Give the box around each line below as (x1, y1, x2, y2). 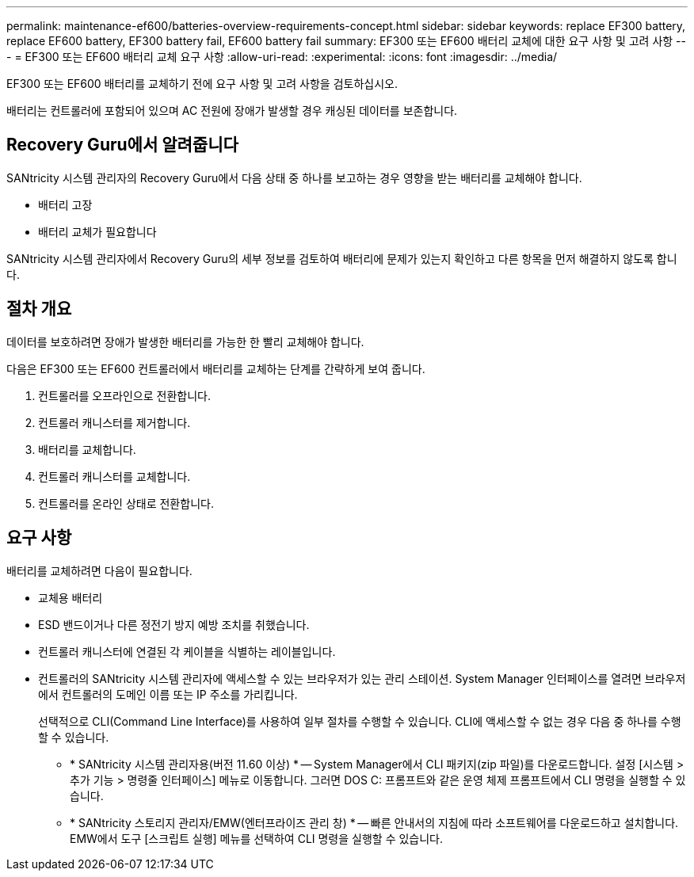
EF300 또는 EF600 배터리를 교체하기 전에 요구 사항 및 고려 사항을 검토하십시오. (6, 77, 398, 90)
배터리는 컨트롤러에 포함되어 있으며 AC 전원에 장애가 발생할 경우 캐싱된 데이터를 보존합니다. (6, 104, 458, 117)
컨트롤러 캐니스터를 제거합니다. (38, 415, 191, 429)
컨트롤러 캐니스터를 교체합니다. (38, 469, 191, 483)
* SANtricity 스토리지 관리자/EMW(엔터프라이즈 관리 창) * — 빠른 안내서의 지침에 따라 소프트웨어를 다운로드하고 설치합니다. (70, 815, 679, 829)
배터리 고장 (38, 197, 93, 212)
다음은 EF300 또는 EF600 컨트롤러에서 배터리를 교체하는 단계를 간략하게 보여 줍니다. (6, 361, 425, 376)
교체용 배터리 (38, 590, 103, 604)
